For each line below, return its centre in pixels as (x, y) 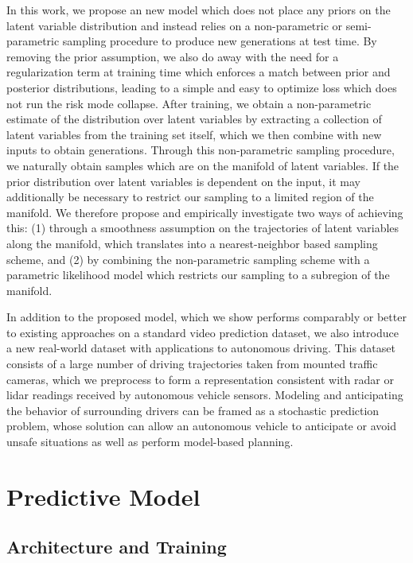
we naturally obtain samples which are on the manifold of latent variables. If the (203, 165)
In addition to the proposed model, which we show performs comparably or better (206, 317)
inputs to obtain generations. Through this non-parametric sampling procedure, (201, 150)
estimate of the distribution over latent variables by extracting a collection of (194, 119)
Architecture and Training (117, 547)
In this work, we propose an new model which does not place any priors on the (199, 10)
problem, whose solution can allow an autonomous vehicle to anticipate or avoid (201, 426)
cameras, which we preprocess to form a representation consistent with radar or (200, 379)
